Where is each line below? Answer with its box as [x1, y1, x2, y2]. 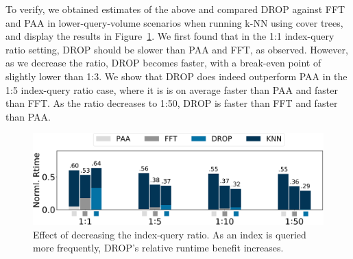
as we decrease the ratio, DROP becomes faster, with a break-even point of [5, 56, 321, 70]
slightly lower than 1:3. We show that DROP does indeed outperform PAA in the [5, 69, 348, 83]
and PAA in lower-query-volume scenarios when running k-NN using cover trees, [5, 15, 343, 29]
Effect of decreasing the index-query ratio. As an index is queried [33, 227, 306, 241]
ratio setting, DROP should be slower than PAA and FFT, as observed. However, [5, 42, 348, 56]
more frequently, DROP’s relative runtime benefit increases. [33, 241, 284, 255]
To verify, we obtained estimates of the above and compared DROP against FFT [5, 2, 345, 16]
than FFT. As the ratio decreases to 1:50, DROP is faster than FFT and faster [5, 96, 338, 110]
